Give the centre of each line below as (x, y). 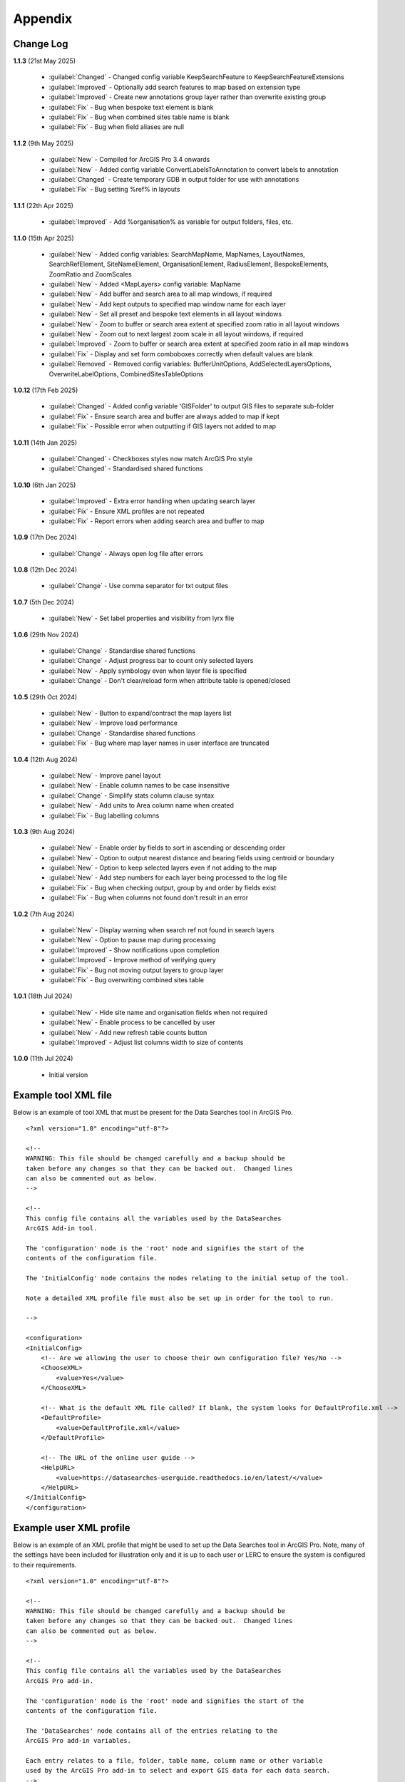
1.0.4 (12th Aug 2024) (45, 759)
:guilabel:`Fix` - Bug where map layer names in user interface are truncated (159, 743)
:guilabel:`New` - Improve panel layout (105, 775)
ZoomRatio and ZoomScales (90, 274)
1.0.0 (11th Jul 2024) (43, 1059)
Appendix (43, 19)
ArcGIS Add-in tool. (62, 1228)
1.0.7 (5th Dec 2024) (43, 602)
